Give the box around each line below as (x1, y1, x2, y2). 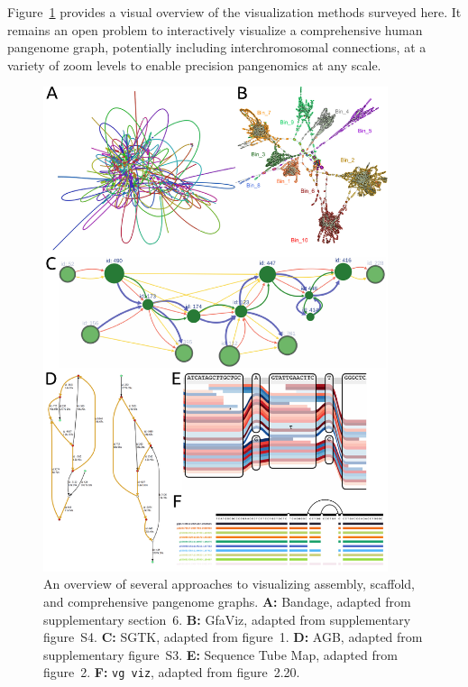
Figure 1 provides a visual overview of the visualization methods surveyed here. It (7, 3, 462, 21)
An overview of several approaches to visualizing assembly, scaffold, (43, 574, 415, 593)
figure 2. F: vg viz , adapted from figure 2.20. (43, 663, 300, 682)
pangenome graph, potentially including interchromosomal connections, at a (7, 38, 427, 57)
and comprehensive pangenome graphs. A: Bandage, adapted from (43, 592, 411, 611)
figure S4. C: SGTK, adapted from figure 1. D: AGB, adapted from (43, 627, 423, 646)
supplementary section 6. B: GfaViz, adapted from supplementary (43, 609, 411, 628)
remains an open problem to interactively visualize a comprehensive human (7, 20, 423, 39)
